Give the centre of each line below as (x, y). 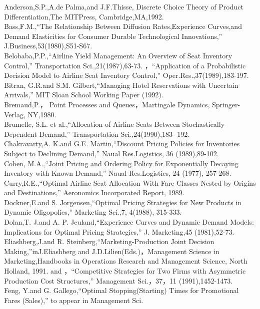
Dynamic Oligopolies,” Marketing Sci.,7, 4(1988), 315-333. (93, 212)
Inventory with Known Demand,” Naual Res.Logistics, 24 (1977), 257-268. (118, 173)
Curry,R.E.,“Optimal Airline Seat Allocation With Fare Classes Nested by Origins (130, 182)
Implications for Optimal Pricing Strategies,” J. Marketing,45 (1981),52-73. (119, 231)
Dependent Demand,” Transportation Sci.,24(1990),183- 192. (97, 134)
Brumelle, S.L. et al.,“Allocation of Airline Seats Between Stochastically (114, 124)
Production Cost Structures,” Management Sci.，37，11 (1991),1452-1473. (118, 280)
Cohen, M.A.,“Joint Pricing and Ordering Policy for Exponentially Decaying (121, 163)
